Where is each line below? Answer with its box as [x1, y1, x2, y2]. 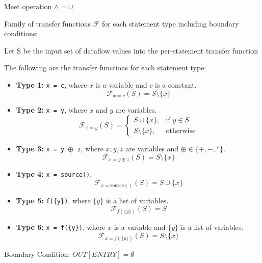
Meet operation [4, 1, 52, 11]
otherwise [166, 127, 196, 135]
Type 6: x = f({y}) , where [16, 222, 106, 232]
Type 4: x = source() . [16, 169, 92, 179]
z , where [77, 143, 103, 154]
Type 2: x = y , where [16, 104, 87, 115]
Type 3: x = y [16, 143, 65, 154]
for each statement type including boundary [102, 18, 239, 29]
